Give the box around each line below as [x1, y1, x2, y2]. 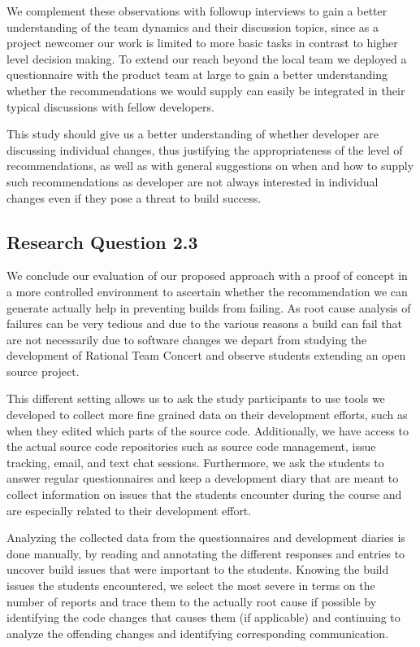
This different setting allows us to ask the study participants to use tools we [6, 390, 385, 407]
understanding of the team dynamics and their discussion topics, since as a [6, 18, 379, 35]
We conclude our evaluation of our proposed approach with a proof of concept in [6, 267, 408, 284]
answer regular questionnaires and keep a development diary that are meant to [6, 470, 399, 487]
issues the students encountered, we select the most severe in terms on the [6, 577, 375, 594]
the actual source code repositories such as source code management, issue [6, 438, 376, 455]
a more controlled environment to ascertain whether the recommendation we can [6, 282, 408, 299]
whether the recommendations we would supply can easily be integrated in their [6, 81, 405, 98]
